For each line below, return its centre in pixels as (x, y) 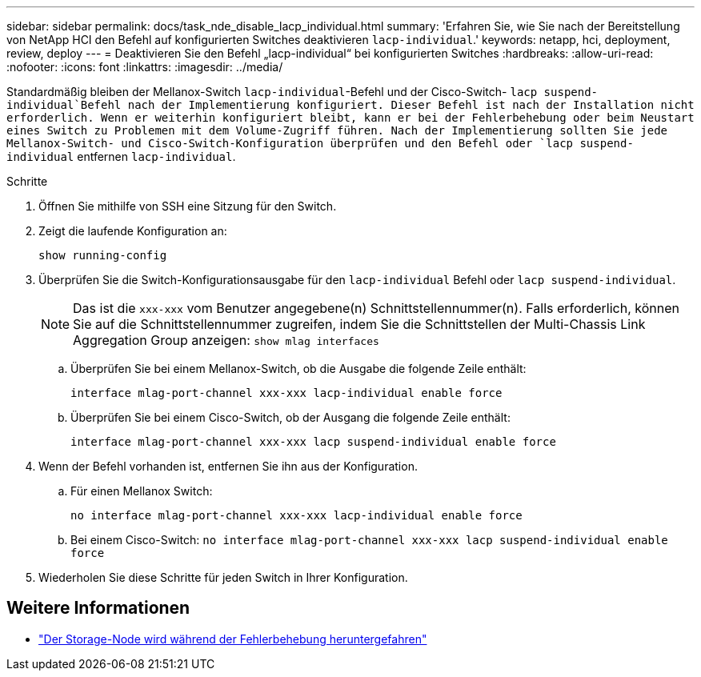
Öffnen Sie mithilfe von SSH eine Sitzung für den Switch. (188, 206)
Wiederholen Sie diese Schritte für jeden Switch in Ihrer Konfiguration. (223, 577)
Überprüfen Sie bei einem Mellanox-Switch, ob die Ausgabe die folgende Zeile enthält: (298, 369)
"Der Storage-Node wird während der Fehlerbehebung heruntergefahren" (233, 639)
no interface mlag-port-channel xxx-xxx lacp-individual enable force (296, 515)
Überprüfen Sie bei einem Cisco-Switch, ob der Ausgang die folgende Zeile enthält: (290, 417)
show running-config (103, 255)
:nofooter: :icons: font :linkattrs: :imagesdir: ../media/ (145, 67)
